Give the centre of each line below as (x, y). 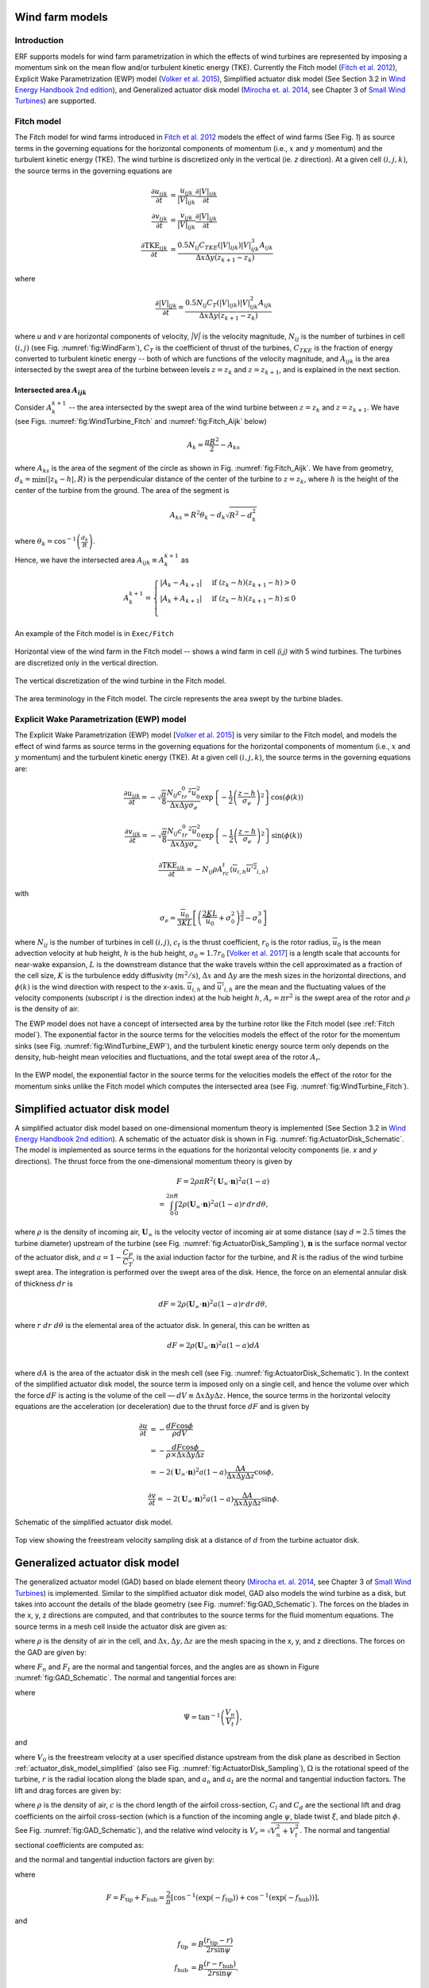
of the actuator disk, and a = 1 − (68, 1257)
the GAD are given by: (50, 1652)
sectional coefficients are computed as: (79, 1846)
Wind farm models (61, 17)
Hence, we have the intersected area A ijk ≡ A (89, 561)
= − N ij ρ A (205, 870)
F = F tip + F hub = (135, 1898)
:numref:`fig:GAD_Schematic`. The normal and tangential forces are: (126, 1678)
